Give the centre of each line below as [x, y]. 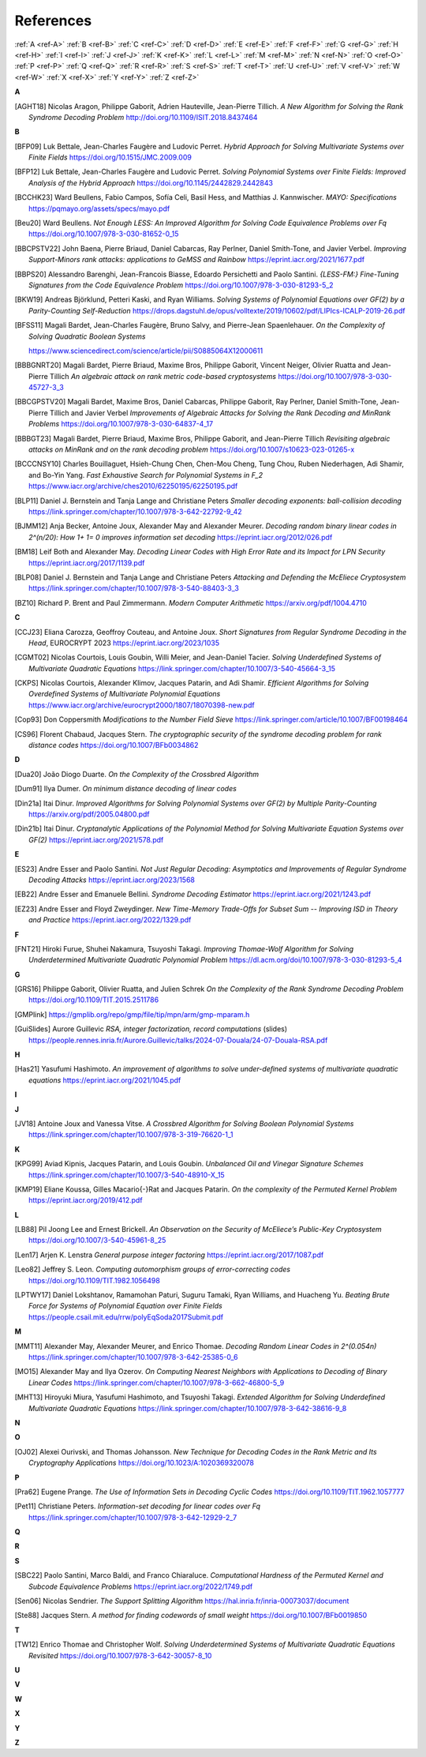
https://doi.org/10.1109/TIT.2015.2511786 [94, 1000]
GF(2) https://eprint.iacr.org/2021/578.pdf [96, 839]
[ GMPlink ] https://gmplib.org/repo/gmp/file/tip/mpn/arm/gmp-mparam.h [132, 1014]
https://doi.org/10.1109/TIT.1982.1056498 [95, 1280]
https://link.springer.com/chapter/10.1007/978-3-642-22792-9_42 [135, 512]
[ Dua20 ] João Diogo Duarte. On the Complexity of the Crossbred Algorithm [137, 774]
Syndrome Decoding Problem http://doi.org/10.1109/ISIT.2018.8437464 [143, 117]
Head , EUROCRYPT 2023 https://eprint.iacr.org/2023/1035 [124, 643]
